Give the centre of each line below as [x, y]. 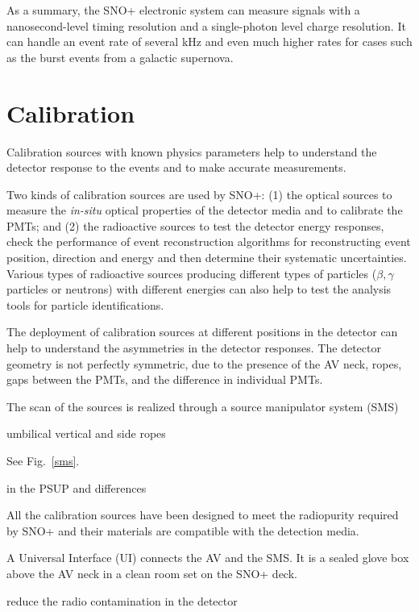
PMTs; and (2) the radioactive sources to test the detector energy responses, [195, 225]
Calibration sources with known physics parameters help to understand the [192, 151]
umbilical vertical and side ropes [86, 433]
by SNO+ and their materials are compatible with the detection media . [183, 530]
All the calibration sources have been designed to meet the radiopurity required [203, 515]
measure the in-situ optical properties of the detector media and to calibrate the [205, 210]
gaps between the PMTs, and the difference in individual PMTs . [165, 379]
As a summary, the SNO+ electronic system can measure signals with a [183, 10]
